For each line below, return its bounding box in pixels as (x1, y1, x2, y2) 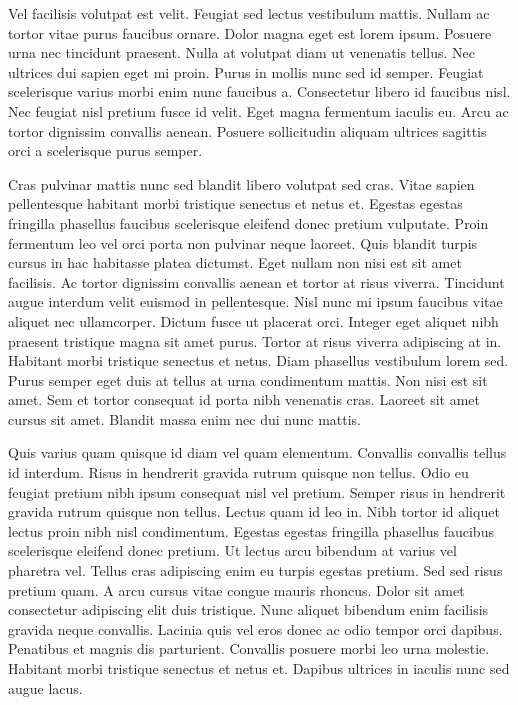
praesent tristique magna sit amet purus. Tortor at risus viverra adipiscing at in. (8, 330, 502, 351)
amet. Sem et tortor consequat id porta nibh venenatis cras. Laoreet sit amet (8, 389, 480, 410)
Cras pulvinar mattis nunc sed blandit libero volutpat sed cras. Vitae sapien (8, 173, 475, 194)
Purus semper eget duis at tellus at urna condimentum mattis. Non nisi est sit (8, 369, 488, 390)
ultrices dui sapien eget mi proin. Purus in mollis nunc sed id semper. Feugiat (8, 61, 484, 82)
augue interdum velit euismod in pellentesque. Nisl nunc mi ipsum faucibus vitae (8, 291, 503, 312)
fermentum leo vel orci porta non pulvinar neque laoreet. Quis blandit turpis (8, 232, 478, 253)
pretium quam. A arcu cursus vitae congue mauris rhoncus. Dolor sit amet (8, 579, 465, 600)
